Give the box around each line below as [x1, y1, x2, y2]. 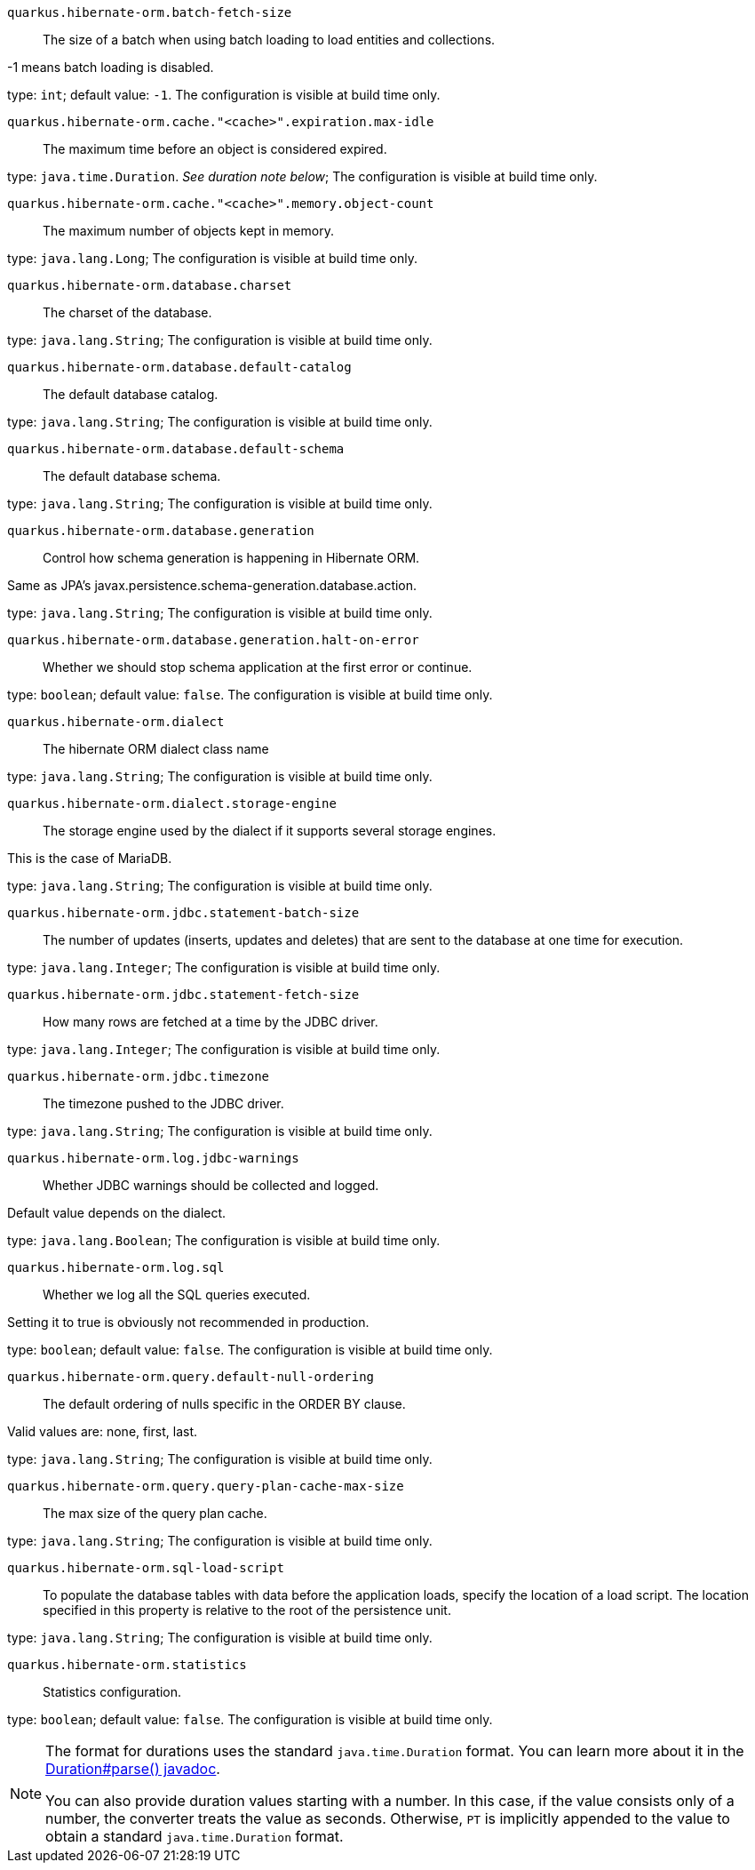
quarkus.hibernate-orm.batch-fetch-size [7, 5, 292, 20]
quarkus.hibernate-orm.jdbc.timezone [7, 1069, 270, 1083]
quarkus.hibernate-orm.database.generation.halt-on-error [7, 633, 419, 647]
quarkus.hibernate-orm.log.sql [7, 1260, 225, 1275]
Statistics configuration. [43, 1684, 182, 1699]
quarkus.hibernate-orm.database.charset [7, 278, 292, 292]
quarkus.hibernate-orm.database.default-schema [7, 442, 345, 456]
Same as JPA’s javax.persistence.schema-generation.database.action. [7, 578, 417, 593]
